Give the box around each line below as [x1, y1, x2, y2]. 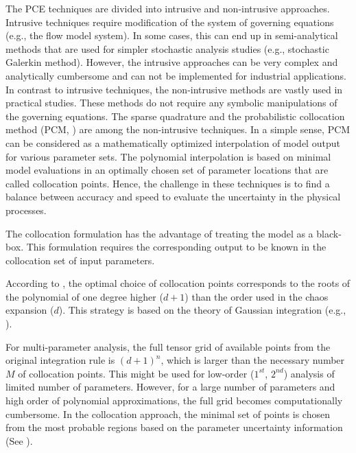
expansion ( [5, 303, 54, 317]
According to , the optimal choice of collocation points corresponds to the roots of [5, 276, 351, 290]
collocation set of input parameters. [5, 253, 155, 267]
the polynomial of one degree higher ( [5, 289, 163, 303]
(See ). [5, 433, 33, 448]
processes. [5, 202, 47, 217]
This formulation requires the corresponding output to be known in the [26, 240, 327, 254]
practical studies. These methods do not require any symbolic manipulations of [5, 95, 337, 110]
